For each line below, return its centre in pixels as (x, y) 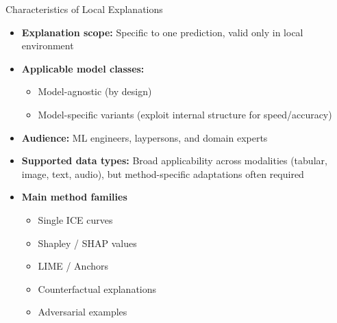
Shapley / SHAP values (87, 243)
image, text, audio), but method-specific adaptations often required (163, 173)
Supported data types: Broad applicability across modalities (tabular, (174, 160)
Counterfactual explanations (97, 288)
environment (48, 46)
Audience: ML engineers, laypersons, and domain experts (145, 137)
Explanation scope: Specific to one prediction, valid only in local (162, 32)
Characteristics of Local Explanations (84, 9)
